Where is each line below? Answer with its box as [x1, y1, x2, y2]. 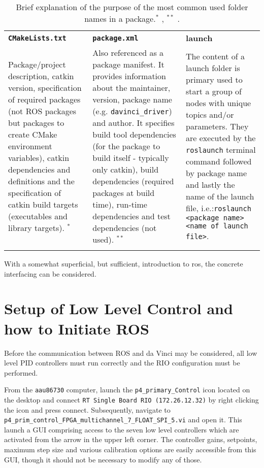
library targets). [8, 222, 64, 233]
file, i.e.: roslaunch [186, 202, 251, 214]
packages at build [92, 187, 155, 198]
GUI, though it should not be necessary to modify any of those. [4, 454, 202, 464]
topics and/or [186, 109, 234, 120]
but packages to [8, 117, 64, 128]
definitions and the [8, 175, 75, 187]
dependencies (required [92, 175, 174, 187]
